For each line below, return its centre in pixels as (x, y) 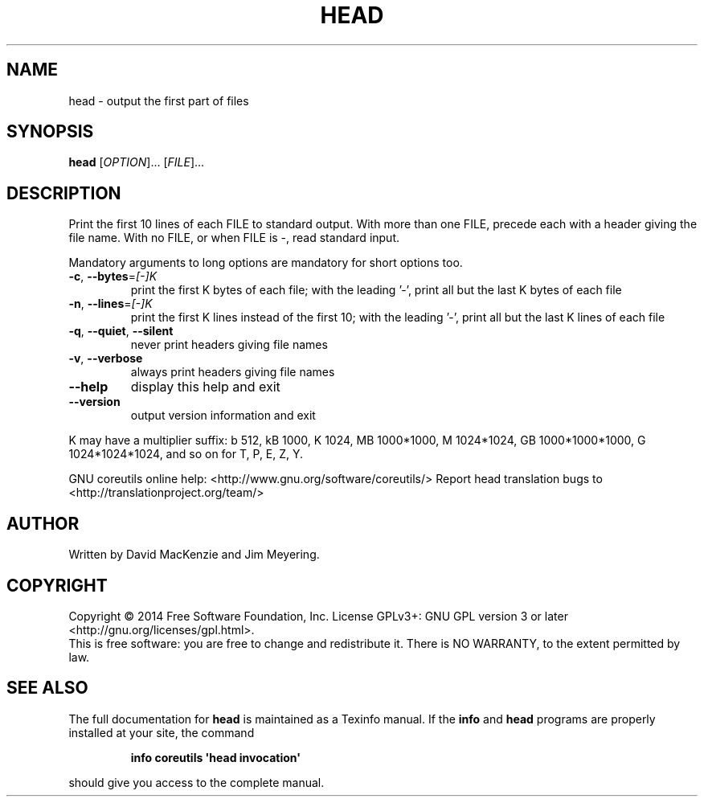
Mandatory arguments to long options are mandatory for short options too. (266, 263)
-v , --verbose (106, 358)
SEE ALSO (47, 688)
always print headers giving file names (233, 372)
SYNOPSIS (50, 132)
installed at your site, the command (162, 732)
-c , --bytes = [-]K (113, 277)
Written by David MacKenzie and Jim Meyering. (194, 555)
